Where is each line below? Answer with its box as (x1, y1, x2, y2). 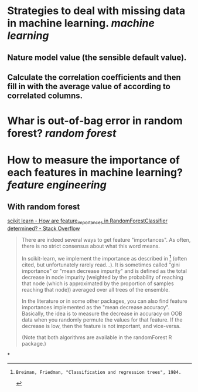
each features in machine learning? (7, 166, 183, 180)
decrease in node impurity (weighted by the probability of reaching (21, 273, 184, 281)
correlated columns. (7, 90, 83, 100)
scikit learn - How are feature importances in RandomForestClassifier (7, 217, 168, 225)
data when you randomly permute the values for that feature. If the (21, 316, 183, 323)
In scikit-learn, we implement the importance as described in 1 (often (21, 254, 187, 262)
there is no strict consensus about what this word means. (21, 242, 161, 249)
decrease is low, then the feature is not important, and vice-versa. (21, 322, 181, 329)
